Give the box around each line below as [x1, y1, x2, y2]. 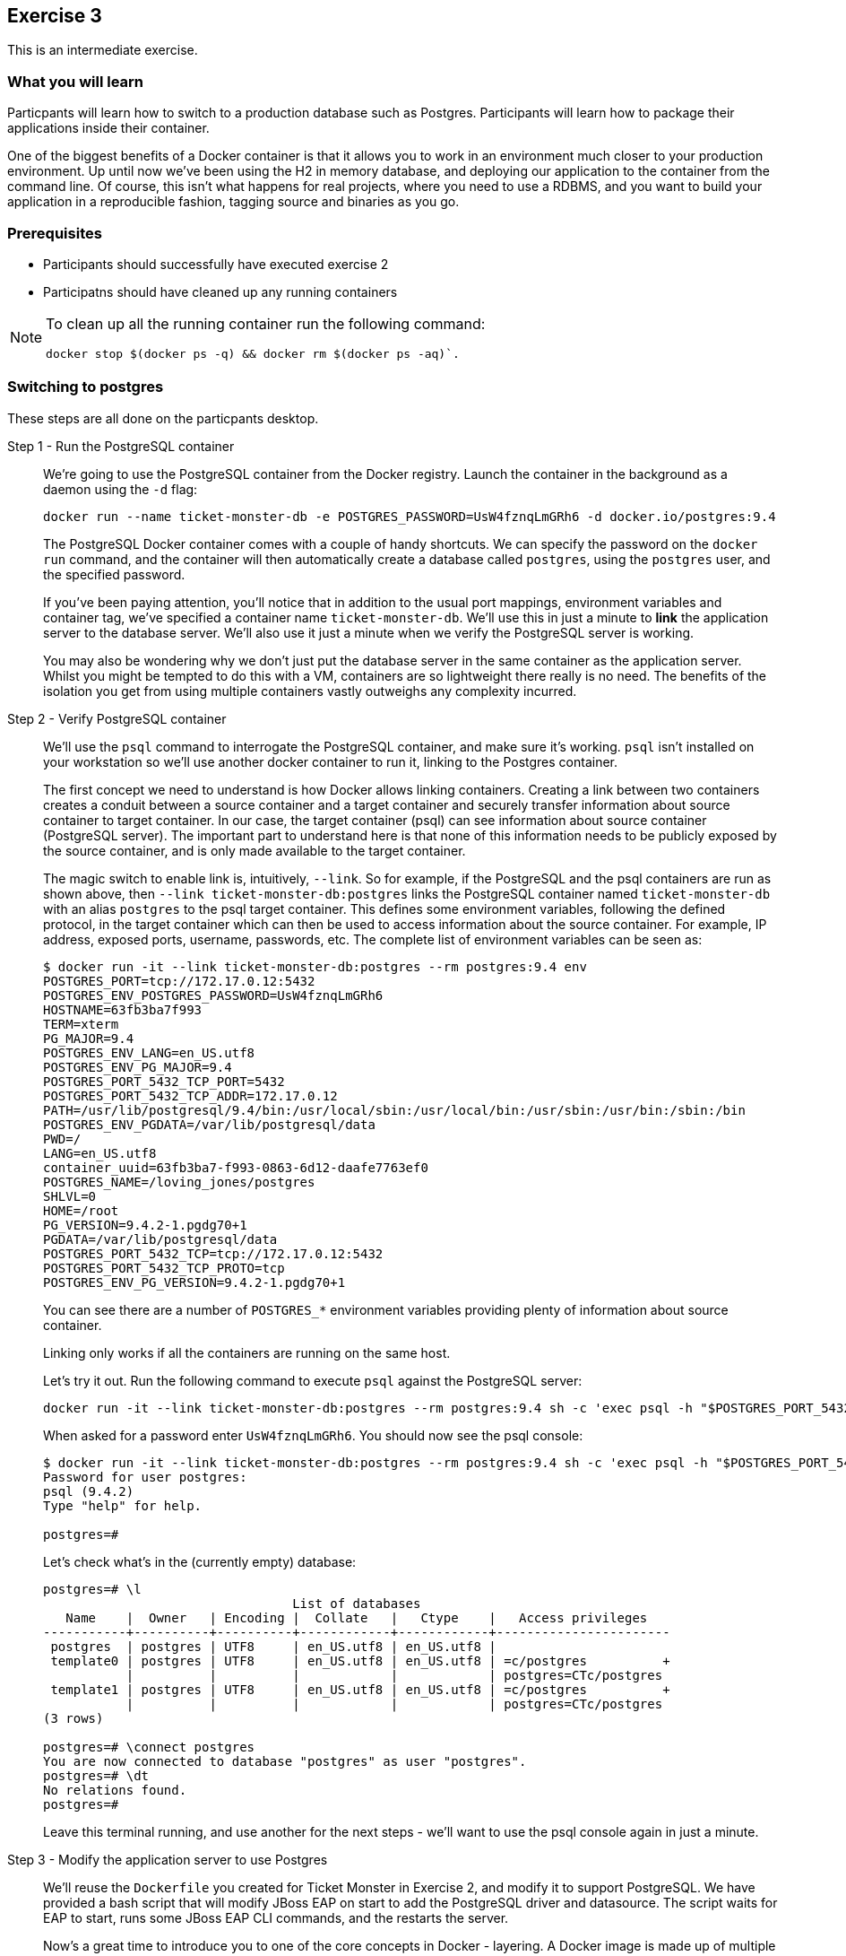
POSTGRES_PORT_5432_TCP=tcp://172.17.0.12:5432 [43, 1246, 384, 1261]
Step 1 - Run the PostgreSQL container [7, 438, 235, 454]
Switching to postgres [7, 378, 164, 396]
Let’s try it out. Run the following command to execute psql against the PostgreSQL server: [43, 1372, 583, 1388]
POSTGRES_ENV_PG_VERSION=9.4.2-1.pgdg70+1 [43, 1274, 346, 1290]
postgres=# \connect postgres [43, 1739, 255, 1754]
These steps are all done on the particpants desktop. [7, 410, 319, 426]
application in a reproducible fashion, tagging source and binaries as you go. [7, 194, 460, 210]
